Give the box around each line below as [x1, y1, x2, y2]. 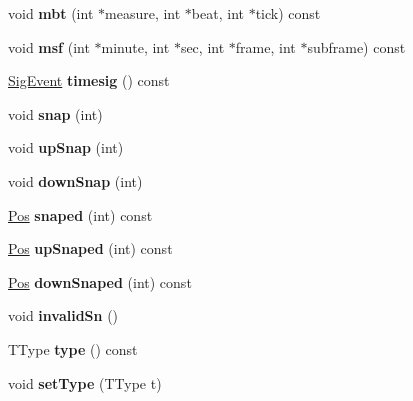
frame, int [235, 36, 296, 57]
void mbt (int [8, 3, 94, 23]
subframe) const [307, 36, 406, 57]
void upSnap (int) [8, 137, 124, 158]
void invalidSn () [8, 305, 119, 326]
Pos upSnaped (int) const [8, 238, 173, 259]
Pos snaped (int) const [8, 204, 153, 225]
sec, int [180, 36, 225, 57]
